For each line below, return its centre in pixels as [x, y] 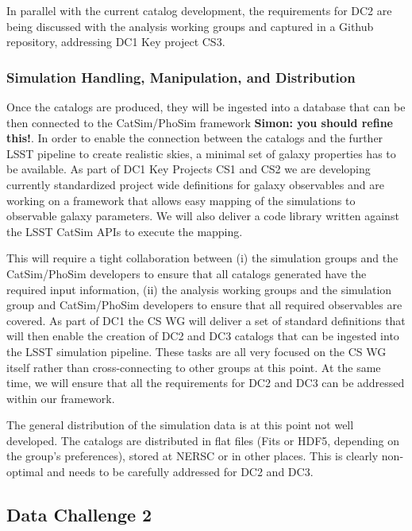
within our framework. [61, 398]
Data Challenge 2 [79, 515]
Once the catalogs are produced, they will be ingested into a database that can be [206, 107]
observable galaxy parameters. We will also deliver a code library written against [203, 216]
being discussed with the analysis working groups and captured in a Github [190, 26]
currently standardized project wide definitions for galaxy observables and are [195, 184]
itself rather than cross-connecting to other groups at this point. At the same [194, 367]
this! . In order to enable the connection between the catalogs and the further [195, 138]
